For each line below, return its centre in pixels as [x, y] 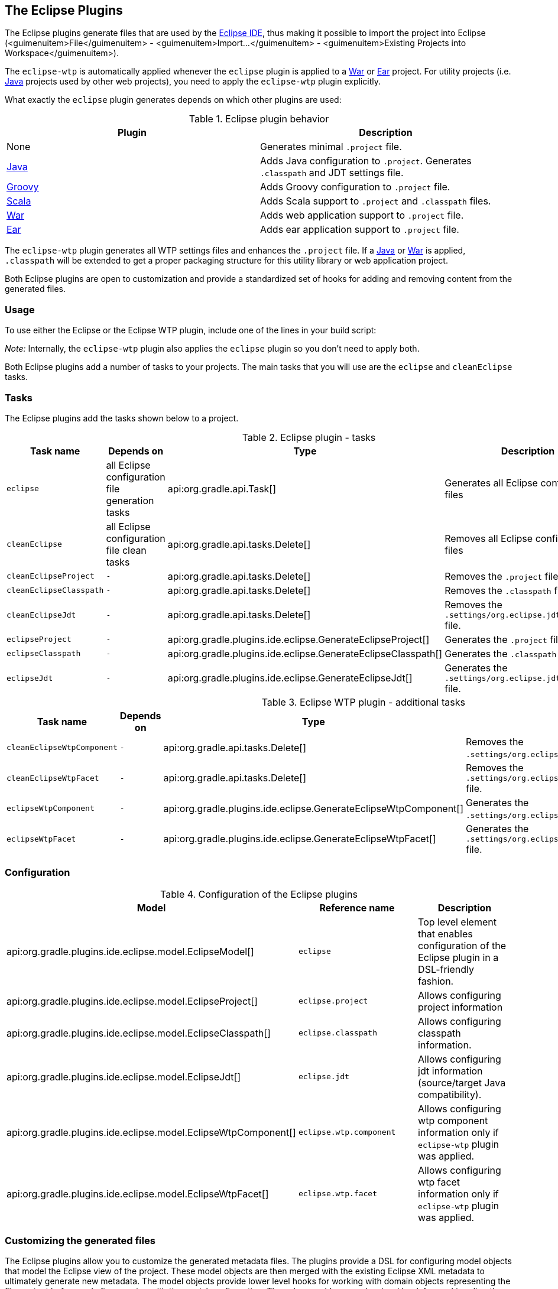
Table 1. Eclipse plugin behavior [259, 119]
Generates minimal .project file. [331, 147]
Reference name [357, 908]
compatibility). [450, 1094]
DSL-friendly [446, 969]
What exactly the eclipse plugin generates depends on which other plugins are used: [173, 100]
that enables [445, 934]
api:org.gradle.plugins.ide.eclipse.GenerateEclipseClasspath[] [305, 653]
